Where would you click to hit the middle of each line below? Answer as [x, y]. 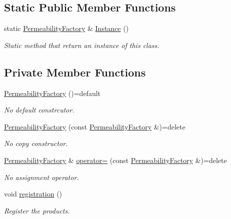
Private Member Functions [75, 72]
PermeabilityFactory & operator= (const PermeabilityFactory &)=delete [115, 160]
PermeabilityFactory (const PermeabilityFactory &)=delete [95, 126]
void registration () [33, 194]
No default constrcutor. [39, 110]
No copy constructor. [36, 143]
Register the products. [37, 210]
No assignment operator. [41, 177]
